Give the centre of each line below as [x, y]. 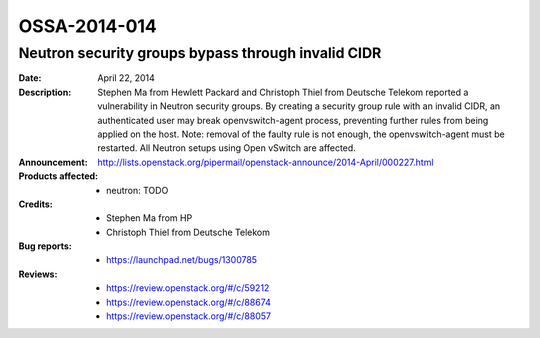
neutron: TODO [137, 190]
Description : [45, 92]
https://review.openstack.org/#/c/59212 [188, 288]
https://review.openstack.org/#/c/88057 [189, 316]
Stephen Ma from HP [149, 218]
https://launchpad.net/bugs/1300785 [182, 260]
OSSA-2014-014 [87, 26]
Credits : [36, 204]
